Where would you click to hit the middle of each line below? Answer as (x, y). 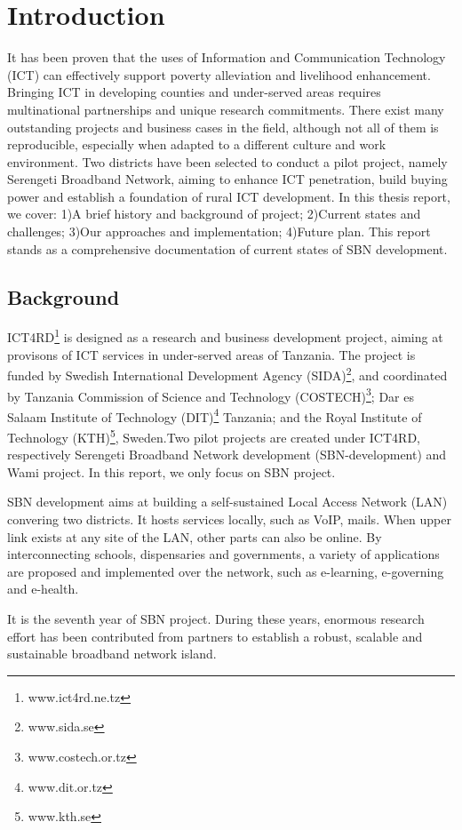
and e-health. (43, 589)
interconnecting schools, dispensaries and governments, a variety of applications (223, 554)
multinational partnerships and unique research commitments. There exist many (226, 109)
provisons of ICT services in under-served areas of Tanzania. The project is (211, 354)
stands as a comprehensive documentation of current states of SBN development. (227, 248)
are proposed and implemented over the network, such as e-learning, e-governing (226, 571)
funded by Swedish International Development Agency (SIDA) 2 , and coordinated (227, 374)
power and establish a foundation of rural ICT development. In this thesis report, (229, 196)
